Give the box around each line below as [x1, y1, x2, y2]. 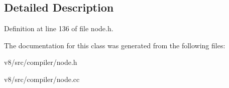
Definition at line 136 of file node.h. [4, 23, 113, 34]
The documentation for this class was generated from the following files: [4, 40, 225, 50]
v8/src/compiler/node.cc [4, 73, 80, 84]
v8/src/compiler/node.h [4, 57, 77, 67]
